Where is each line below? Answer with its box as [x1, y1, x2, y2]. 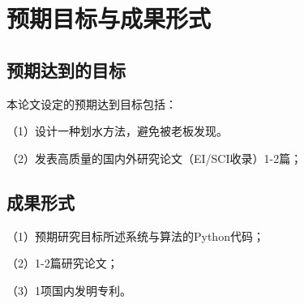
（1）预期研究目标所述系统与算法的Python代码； [6, 227, 264, 244]
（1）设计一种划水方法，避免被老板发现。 [6, 122, 228, 139]
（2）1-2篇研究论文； [6, 255, 118, 272]
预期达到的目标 [6, 57, 126, 82]
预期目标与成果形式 [6, 2, 212, 35]
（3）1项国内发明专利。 [6, 281, 131, 298]
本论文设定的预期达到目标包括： [6, 95, 177, 112]
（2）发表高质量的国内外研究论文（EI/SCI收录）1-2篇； [6, 149, 302, 166]
